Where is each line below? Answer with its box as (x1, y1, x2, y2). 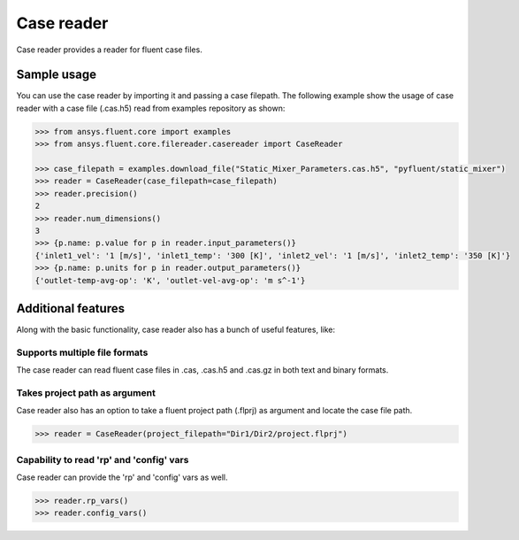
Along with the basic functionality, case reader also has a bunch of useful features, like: (16, 324, 336, 336)
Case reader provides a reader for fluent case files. (16, 44, 202, 55)
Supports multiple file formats (16, 346, 149, 359)
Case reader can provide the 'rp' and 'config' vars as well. (16, 472, 228, 482)
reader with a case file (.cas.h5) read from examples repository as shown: (16, 103, 286, 113)
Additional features (16, 301, 126, 316)
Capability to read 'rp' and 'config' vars (16, 453, 189, 466)
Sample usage (16, 67, 97, 82)
